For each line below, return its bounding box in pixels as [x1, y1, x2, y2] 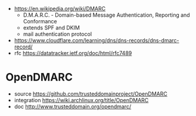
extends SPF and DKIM [23, 24, 80, 31]
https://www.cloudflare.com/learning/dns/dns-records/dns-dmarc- [14, 37, 179, 44]
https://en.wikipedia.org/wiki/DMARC [14, 5, 105, 12]
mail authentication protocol [23, 30, 92, 38]
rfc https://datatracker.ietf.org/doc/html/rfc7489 [14, 50, 132, 56]
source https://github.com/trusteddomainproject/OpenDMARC [14, 90, 167, 97]
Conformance [23, 18, 57, 25]
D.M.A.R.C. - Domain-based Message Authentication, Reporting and [23, 11, 190, 19]
